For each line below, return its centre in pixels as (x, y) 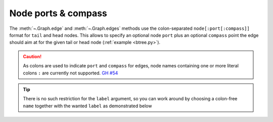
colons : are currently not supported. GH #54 (71, 73)
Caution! (32, 56)
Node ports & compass (58, 13)
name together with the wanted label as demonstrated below (87, 106)
